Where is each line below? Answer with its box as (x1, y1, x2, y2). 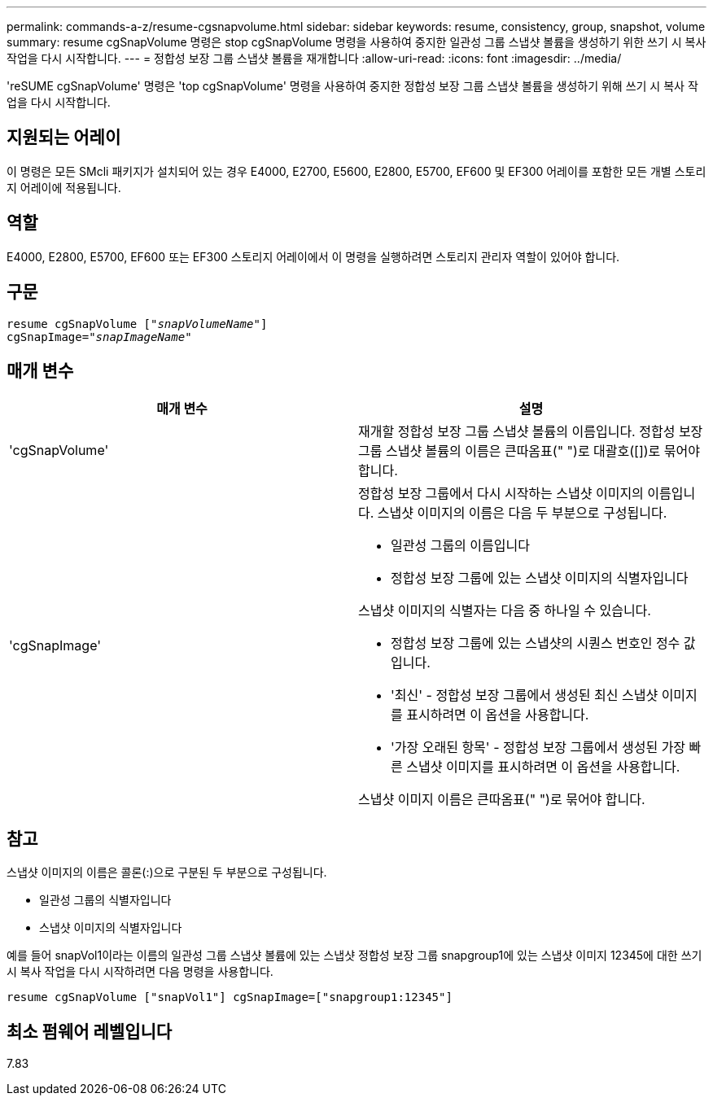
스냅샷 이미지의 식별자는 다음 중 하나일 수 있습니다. (358, 602, 651, 619)
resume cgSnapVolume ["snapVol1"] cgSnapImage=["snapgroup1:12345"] (7, 990, 453, 1004)
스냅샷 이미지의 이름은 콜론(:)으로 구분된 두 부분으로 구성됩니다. (7, 865, 327, 880)
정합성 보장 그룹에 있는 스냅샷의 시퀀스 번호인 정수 (391, 635, 680, 652)
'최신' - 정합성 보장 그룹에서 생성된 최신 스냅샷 (391, 687, 658, 704)
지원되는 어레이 (7, 127, 121, 148)
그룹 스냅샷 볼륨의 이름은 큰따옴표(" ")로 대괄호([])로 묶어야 (358, 443, 700, 460)
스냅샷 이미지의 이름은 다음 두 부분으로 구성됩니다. (377, 505, 667, 522)
